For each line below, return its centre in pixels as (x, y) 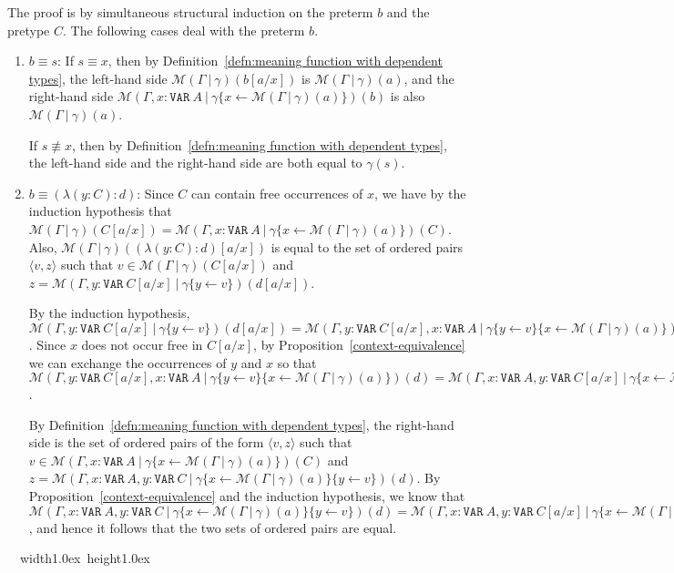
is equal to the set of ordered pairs (367, 246)
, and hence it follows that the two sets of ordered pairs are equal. (213, 527)
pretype (29, 30)
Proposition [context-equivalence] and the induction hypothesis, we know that (247, 496)
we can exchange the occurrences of (128, 362)
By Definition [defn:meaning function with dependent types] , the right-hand (241, 424)
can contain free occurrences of (277, 193)
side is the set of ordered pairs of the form (146, 442)
